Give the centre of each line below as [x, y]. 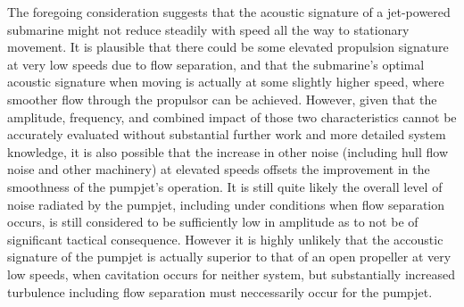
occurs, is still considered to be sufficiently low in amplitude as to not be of [213, 222]
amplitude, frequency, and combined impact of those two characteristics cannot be [232, 116]
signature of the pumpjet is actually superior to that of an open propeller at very [229, 257]
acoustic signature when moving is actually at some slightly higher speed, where [226, 82]
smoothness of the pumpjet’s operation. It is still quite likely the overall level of [225, 186]
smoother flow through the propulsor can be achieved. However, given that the [222, 99]
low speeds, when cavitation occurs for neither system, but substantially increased [232, 274]
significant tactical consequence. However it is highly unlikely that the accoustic [225, 239]
